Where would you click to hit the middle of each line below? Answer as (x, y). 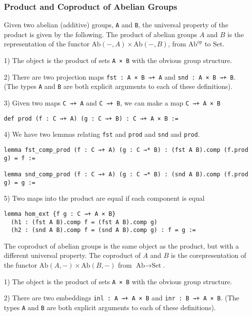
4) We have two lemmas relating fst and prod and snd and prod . (102, 134)
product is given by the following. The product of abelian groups (101, 34)
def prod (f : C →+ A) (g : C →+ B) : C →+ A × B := (91, 118)
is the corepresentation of (208, 255)
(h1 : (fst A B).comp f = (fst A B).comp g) (84, 222)
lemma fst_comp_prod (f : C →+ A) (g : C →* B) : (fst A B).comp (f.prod (126, 150)
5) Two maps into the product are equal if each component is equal (104, 198)
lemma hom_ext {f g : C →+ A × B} (60, 214)
